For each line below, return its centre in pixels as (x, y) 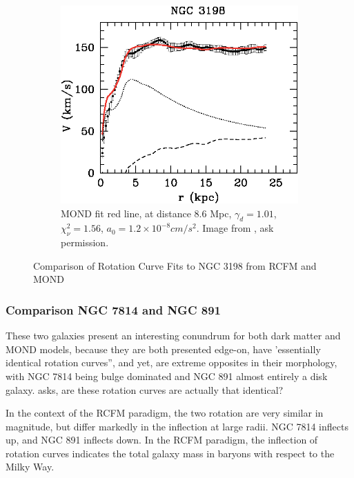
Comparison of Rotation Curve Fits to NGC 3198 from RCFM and (175, 265)
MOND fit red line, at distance (126, 213)
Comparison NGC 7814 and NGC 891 (113, 309)
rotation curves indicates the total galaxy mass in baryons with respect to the (170, 453)
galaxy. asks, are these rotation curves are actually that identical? (145, 389)
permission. (85, 242)
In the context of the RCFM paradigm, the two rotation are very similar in (165, 413)
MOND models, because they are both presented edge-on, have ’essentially (163, 349)
